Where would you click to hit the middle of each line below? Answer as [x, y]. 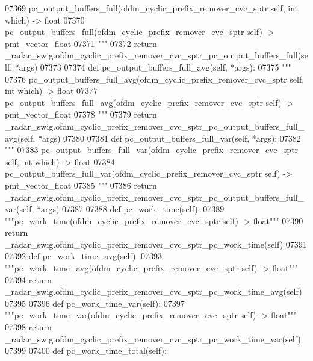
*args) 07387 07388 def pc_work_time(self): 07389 [131, 209]
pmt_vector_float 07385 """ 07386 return [81, 185]
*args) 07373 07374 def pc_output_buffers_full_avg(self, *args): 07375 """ [153, 67]
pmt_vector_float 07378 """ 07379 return [81, 114]
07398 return [28, 327]
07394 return [28, 279]
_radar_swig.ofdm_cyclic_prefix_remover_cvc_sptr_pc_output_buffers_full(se [156, 55]
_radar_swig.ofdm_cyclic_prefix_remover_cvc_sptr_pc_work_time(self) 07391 [156, 244]
